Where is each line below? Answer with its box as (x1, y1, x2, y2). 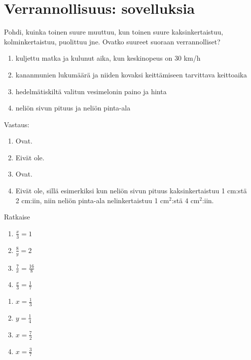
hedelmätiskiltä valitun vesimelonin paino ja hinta (15, 86, 167, 96)
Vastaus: (4, 119, 30, 129)
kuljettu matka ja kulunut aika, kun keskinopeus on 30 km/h (15, 53, 201, 63)
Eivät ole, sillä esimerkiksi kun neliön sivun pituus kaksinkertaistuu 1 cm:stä (15, 185, 247, 196)
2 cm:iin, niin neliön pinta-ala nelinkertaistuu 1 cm (15, 195, 169, 205)
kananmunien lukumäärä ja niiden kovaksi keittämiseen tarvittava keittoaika (15, 69, 247, 79)
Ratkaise (4, 212, 30, 222)
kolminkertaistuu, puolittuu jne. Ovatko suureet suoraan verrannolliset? (4, 36, 220, 46)
